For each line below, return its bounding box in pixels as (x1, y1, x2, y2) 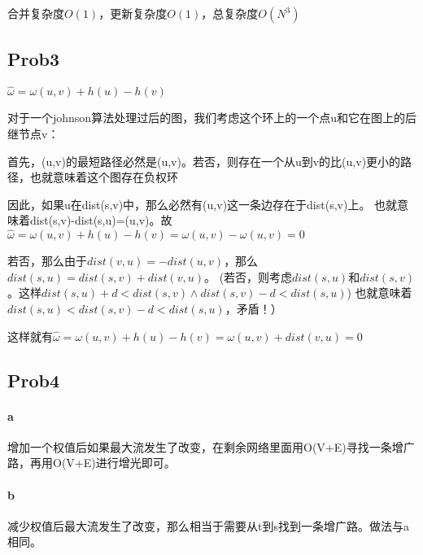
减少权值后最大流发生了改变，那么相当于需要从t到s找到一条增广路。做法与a (7, 517, 409, 534)
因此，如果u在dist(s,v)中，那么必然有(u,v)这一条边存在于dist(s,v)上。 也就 (7, 195, 398, 212)
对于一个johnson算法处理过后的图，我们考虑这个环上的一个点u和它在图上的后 (7, 109, 416, 126)
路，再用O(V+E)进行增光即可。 (7, 454, 176, 471)
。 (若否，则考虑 (203, 268, 293, 285)
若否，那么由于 (7, 252, 87, 269)
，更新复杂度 (98, 5, 168, 21)
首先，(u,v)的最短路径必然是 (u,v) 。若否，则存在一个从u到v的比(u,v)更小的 (7, 152, 401, 169)
